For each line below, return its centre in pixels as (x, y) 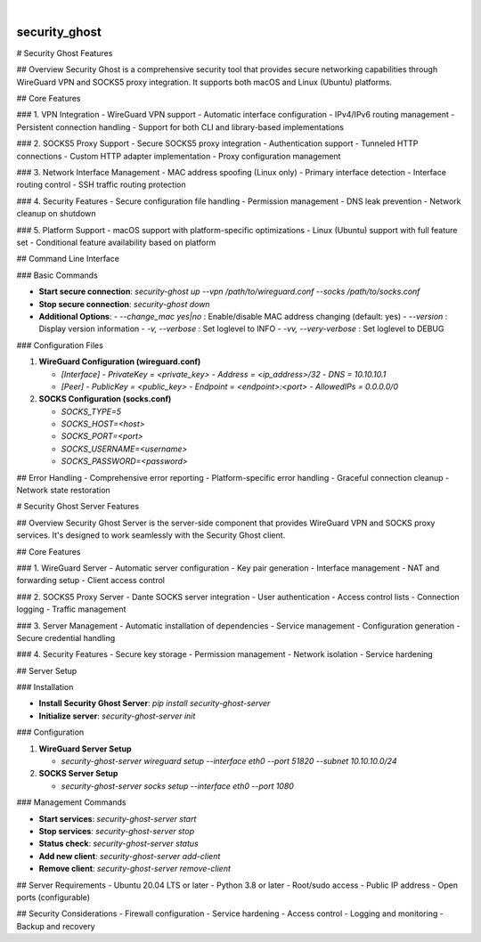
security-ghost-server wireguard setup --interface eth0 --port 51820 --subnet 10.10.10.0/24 (229, 761)
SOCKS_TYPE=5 (91, 411)
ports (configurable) (53, 897)
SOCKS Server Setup (78, 774)
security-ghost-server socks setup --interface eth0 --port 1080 (177, 786)
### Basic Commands (57, 275)
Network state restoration (63, 491)
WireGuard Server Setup (85, 749)
